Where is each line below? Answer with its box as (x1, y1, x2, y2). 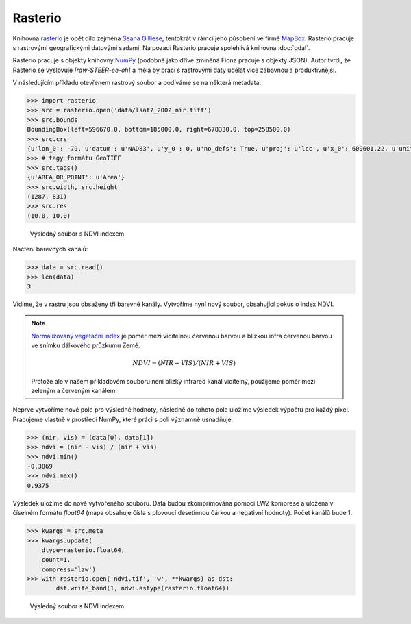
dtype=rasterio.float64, (41, 546, 125, 554)
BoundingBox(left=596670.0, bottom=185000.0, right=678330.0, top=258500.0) (27, 125, 291, 134)
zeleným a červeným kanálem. (31, 387, 118, 395)
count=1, (41, 556, 71, 564)
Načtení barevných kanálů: (12, 245, 88, 253)
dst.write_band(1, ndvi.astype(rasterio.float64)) (55, 584, 229, 592)
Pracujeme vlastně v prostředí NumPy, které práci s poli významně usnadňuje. (12, 415, 234, 423)
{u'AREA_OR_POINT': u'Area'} (27, 173, 125, 182)
